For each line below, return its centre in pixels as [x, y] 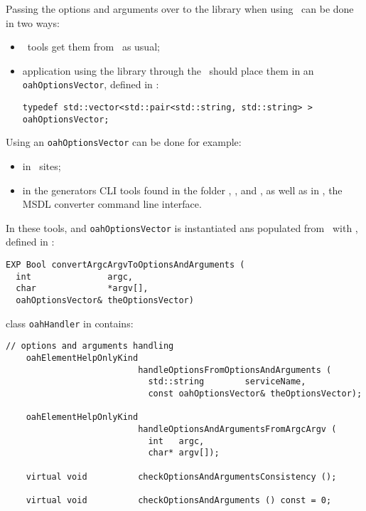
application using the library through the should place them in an [168, 70]
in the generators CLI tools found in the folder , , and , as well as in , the [182, 190]
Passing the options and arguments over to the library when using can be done [180, 9]
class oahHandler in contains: [70, 323]
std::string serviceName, [227, 382]
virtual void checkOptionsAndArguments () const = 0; [179, 500]
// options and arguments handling [90, 346]
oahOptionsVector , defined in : [91, 84]
